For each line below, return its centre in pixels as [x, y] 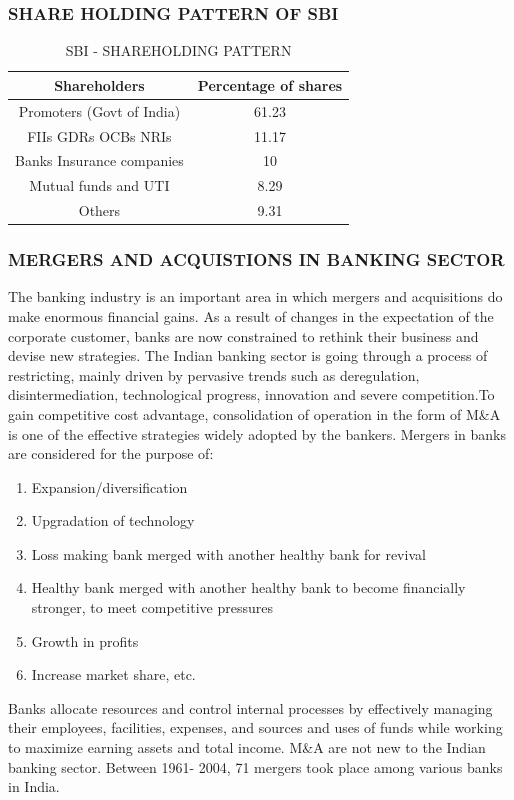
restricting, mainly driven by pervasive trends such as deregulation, [214, 374]
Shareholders [99, 84]
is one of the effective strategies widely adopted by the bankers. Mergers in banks [257, 433]
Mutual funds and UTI [99, 185]
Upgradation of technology [113, 520]
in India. [34, 786]
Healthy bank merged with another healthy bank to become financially [248, 587]
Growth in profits [85, 640]
